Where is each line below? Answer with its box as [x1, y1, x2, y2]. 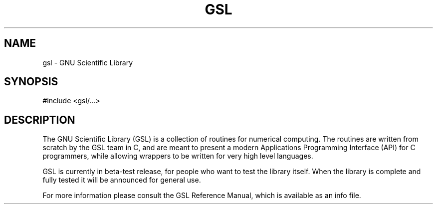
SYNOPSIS [4, 75, 58, 88]
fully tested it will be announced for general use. [42, 176, 201, 185]
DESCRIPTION [4, 113, 75, 126]
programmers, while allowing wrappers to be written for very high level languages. [42, 152, 313, 161]
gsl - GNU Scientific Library [42, 58, 133, 67]
